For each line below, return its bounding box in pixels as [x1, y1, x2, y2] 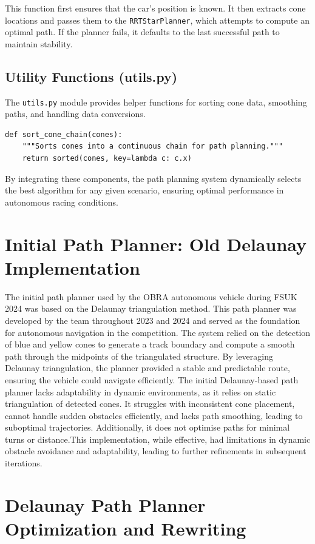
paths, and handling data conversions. [5, 107, 146, 120]
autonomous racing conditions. [5, 195, 118, 208]
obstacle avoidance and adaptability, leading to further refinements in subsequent [5, 445, 307, 457]
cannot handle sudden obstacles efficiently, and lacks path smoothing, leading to [5, 409, 303, 421]
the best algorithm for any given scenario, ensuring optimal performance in [5, 184, 284, 196]
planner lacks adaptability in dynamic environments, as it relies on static [5, 385, 276, 398]
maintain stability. [5, 37, 73, 50]
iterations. [5, 457, 42, 469]
